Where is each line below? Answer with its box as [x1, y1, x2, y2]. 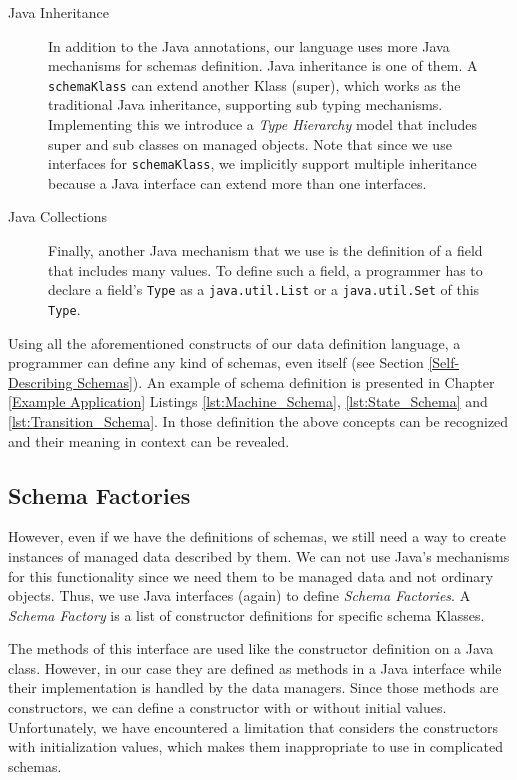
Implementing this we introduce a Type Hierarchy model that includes [48, 114, 477, 135]
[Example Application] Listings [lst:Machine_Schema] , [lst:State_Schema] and [8, 391, 488, 412]
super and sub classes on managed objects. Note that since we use [48, 133, 452, 154]
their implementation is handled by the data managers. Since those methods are [8, 677, 499, 698]
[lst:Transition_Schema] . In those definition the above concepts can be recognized [8, 410, 509, 431]
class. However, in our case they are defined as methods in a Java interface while [8, 657, 502, 678]
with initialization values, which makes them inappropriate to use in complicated [8, 736, 503, 757]
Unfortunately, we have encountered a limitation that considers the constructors [8, 716, 499, 737]
